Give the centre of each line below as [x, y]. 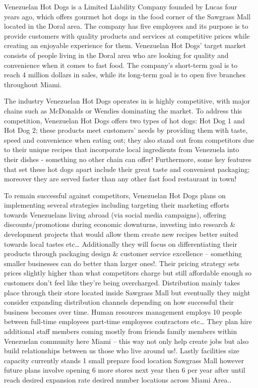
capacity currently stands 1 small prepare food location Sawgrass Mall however [124, 360]
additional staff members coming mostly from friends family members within [121, 331]
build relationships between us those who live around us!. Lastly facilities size [122, 351]
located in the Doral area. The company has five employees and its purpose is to [126, 26]
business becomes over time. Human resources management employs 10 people [123, 311]
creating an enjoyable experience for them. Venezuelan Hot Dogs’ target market [125, 45]
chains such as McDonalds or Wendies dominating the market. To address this [123, 110]
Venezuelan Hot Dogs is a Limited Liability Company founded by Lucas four [121, 6]
